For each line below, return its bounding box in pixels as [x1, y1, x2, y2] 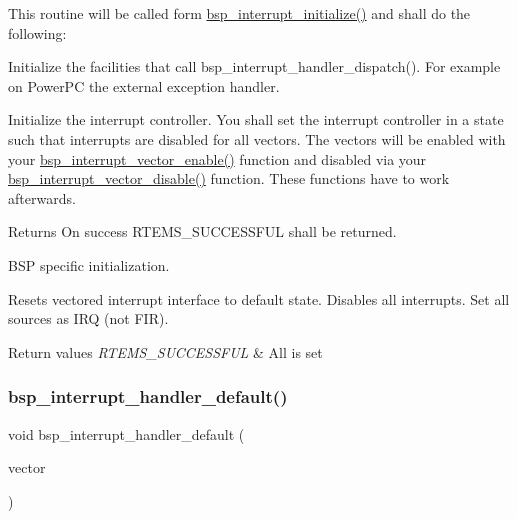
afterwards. [8, 187, 76, 208]
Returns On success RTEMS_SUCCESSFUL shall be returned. [8, 221, 397, 242]
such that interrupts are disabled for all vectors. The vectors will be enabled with [8, 128, 506, 149]
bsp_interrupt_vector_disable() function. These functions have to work [8, 168, 450, 189]
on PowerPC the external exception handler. [8, 75, 280, 96]
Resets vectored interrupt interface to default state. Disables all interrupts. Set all [8, 288, 510, 309]
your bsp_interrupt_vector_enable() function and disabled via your [8, 148, 427, 169]
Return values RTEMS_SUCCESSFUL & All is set [8, 341, 323, 362]
